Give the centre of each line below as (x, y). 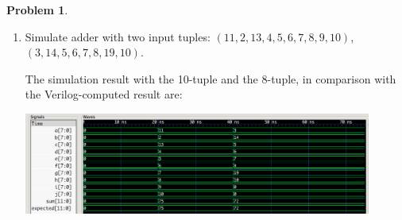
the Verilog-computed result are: (104, 94)
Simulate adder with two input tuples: (118, 36)
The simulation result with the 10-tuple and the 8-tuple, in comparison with (211, 78)
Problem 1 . (37, 10)
